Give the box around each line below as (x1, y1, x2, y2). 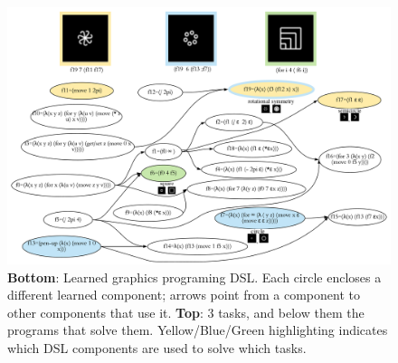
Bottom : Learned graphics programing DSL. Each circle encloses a (7, 267, 382, 286)
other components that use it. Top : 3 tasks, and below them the (7, 302, 365, 321)
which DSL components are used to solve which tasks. (7, 339, 307, 358)
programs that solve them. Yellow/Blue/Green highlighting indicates (7, 320, 388, 339)
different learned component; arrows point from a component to (7, 285, 360, 304)
